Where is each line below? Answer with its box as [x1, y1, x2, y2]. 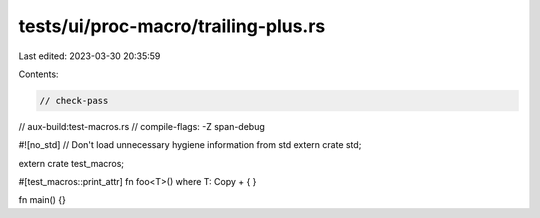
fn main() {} [18, 194, 67, 206]
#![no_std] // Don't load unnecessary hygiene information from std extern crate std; [18, 139, 362, 151]
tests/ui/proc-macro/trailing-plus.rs [18, 15, 326, 37]
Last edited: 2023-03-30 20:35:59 [18, 50, 161, 62]
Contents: [18, 68, 59, 80]
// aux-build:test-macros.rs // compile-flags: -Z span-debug [18, 120, 265, 132]
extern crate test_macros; [18, 157, 125, 169]
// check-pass [39, 95, 109, 106]
